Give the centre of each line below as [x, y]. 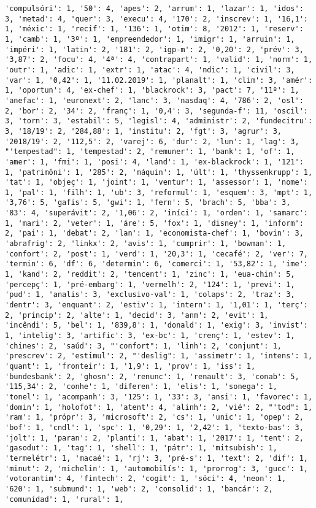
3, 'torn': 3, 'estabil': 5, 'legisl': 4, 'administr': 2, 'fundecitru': [159, 121]
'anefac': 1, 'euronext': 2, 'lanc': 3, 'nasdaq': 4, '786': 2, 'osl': [154, 100]
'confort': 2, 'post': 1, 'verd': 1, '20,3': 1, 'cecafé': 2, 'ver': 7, [156, 254]
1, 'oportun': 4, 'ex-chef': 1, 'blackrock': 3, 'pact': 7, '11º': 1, [152, 90]
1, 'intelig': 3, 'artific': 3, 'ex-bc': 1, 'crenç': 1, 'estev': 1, [150, 336]
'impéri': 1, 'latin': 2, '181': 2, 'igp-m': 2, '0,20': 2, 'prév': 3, [154, 49]
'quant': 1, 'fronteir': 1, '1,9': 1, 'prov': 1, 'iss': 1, [130, 366]
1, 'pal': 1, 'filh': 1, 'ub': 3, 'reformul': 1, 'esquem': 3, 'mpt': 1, [159, 192]
